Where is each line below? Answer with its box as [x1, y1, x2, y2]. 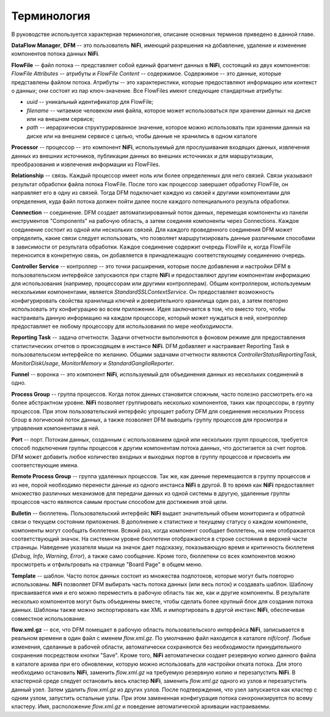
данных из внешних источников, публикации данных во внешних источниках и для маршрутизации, [11, 152, 274, 159]
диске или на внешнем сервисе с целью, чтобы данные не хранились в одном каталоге [26, 132, 257, 140]
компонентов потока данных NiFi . [11, 50, 100, 57]
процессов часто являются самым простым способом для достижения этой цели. [11, 498, 228, 506]
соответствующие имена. [11, 461, 79, 468]
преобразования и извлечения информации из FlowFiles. [11, 161, 161, 168]
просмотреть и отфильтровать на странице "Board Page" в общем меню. [11, 561, 203, 568]
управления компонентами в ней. [11, 424, 100, 432]
